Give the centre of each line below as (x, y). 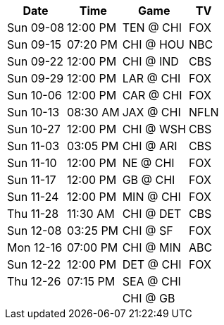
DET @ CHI (152, 264)
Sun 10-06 (35, 95)
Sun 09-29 (36, 78)
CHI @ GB (149, 298)
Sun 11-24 (33, 197)
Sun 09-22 (36, 61)
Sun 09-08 (36, 27)
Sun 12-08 (35, 231)
